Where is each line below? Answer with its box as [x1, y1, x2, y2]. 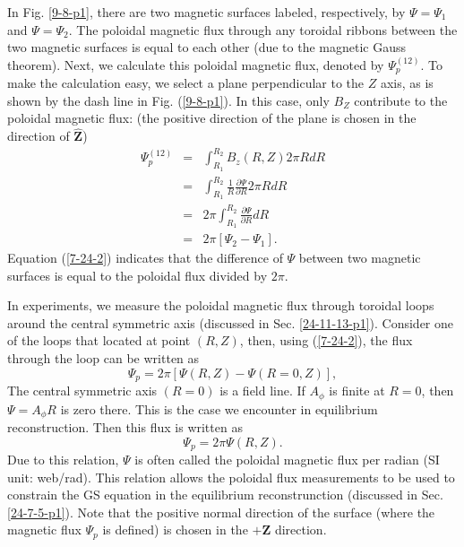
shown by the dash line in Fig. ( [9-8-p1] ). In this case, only [7, 91, 330, 109]
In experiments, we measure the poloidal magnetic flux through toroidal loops [7, 296, 434, 315]
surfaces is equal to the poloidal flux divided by [7, 265, 268, 284]
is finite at [329, 381, 385, 400]
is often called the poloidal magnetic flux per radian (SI [134, 450, 440, 469]
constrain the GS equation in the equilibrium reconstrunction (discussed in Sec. [7, 485, 443, 504]
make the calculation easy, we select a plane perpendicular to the [7, 74, 365, 92]
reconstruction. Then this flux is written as [7, 417, 243, 436]
